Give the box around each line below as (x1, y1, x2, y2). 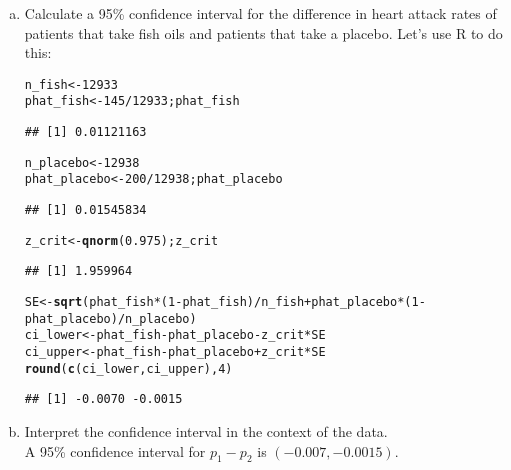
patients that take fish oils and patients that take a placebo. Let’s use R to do (24, 22, 503, 43)
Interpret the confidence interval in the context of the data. (24, 420, 388, 441)
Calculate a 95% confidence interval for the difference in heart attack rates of (24, 3, 497, 23)
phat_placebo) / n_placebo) (24, 311, 197, 326)
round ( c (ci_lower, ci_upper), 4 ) (24, 361, 233, 376)
